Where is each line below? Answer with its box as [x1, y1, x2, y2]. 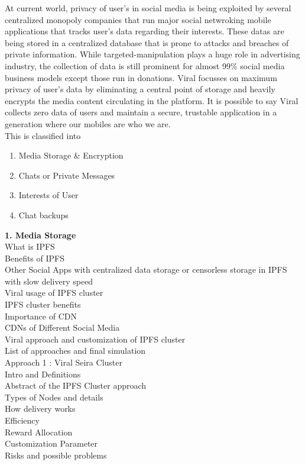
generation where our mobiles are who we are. [5, 117, 171, 130]
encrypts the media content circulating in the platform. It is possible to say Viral [5, 94, 298, 106]
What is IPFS [5, 240, 55, 253]
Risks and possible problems [5, 448, 107, 461]
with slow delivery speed [5, 275, 93, 287]
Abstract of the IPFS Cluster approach [5, 379, 147, 392]
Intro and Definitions [5, 367, 81, 380]
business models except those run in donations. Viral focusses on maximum [5, 71, 277, 83]
